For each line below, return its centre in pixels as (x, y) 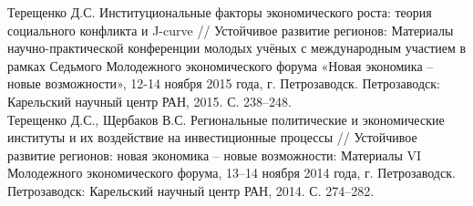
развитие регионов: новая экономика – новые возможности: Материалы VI (215, 154)
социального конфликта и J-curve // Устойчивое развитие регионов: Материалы (231, 30)
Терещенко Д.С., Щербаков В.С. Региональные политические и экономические (226, 119)
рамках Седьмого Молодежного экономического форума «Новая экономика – (221, 65)
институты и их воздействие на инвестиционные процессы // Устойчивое (212, 137)
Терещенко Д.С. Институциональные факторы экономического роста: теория (220, 12)
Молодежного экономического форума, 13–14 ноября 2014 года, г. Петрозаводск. (231, 173)
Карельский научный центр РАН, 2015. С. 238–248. (149, 101)
